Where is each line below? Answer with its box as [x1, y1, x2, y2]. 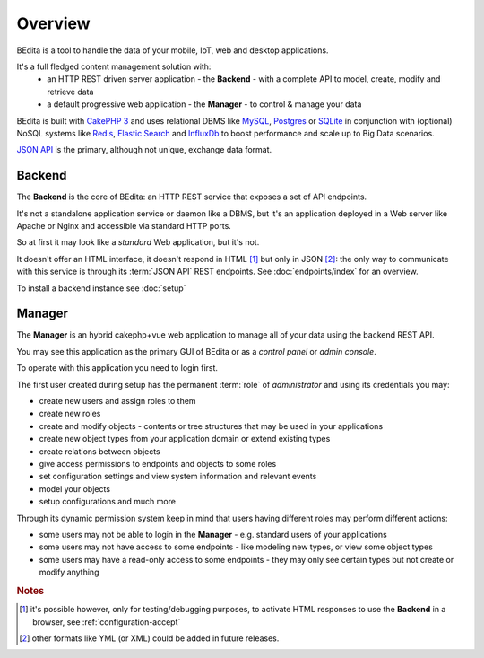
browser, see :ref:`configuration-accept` [32, 616, 181, 627]
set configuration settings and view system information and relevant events [39, 471, 317, 482]
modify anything [39, 566, 99, 578]
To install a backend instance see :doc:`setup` [16, 283, 186, 294]
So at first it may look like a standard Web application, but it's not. [16, 237, 260, 248]
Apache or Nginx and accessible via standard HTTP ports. [16, 220, 232, 231]
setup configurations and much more [39, 496, 177, 507]
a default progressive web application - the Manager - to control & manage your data [47, 99, 362, 110]
